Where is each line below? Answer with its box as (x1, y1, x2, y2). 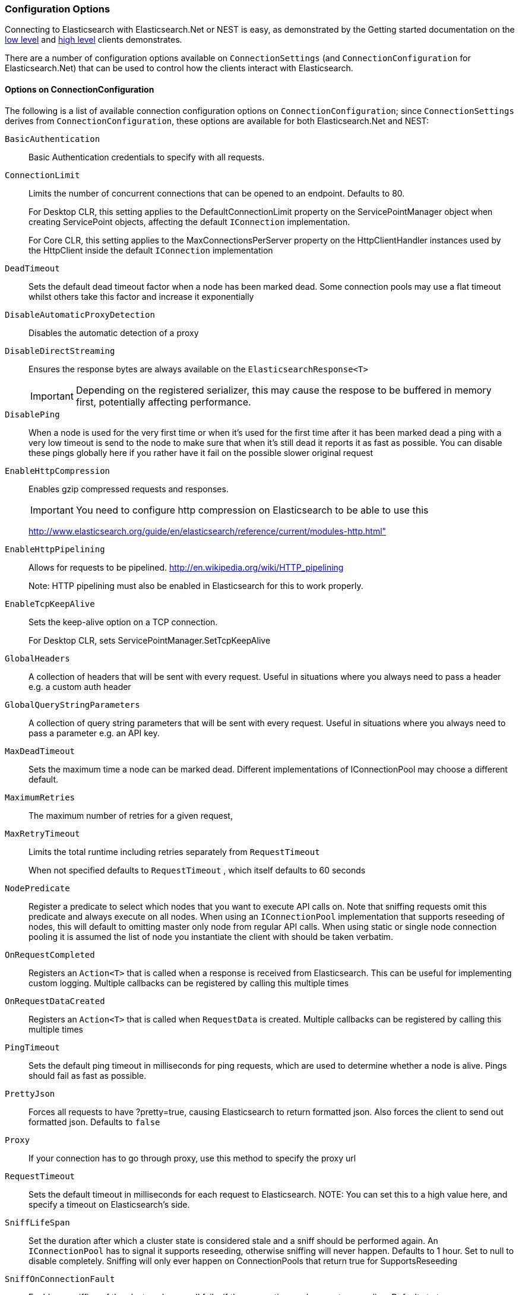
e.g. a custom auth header (29, 681, 131, 692)
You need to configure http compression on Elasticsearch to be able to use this (75, 504, 429, 516)
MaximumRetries (5, 792, 75, 802)
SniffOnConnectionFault (5, 1274, 115, 1284)
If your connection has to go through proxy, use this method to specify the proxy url (29, 1152, 356, 1163)
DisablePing (5, 409, 60, 419)
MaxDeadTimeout (5, 746, 75, 756)
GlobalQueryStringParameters (5, 699, 140, 710)
